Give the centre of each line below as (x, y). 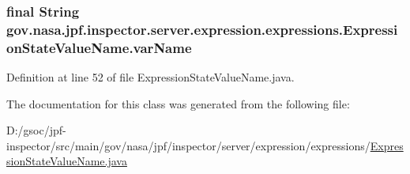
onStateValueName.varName (99, 47)
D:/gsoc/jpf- (36, 130)
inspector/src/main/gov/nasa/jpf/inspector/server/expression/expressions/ (188, 145)
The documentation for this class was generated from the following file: (178, 103)
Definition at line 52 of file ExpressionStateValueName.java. (150, 77)
